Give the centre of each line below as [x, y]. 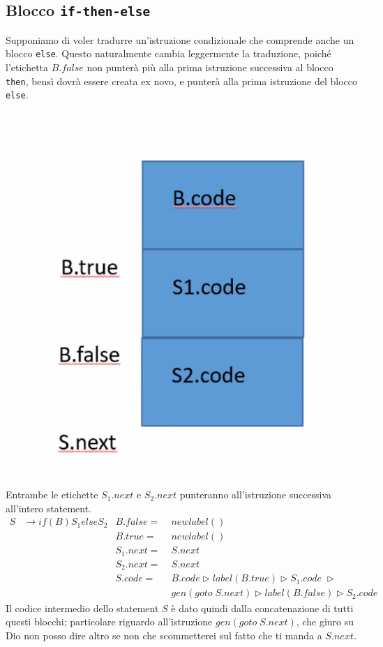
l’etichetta [27, 67]
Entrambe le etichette [52, 494]
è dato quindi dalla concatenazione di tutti [262, 608]
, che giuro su [325, 622]
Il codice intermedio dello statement [82, 608]
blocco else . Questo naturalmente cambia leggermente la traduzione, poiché [168, 53]
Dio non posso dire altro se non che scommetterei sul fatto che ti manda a [164, 635]
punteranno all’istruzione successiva [256, 494]
